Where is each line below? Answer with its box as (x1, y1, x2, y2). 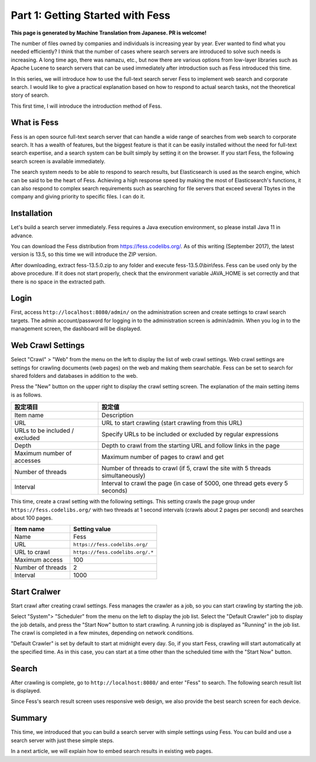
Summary (11, 713, 47, 723)
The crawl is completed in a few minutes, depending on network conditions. (11, 629, 194, 636)
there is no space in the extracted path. (11, 278, 106, 285)
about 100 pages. (11, 514, 53, 521)
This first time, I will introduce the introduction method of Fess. (11, 102, 162, 110)
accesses (14, 457, 41, 465)
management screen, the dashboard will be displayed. (11, 325, 142, 332)
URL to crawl (14, 548, 50, 556)
